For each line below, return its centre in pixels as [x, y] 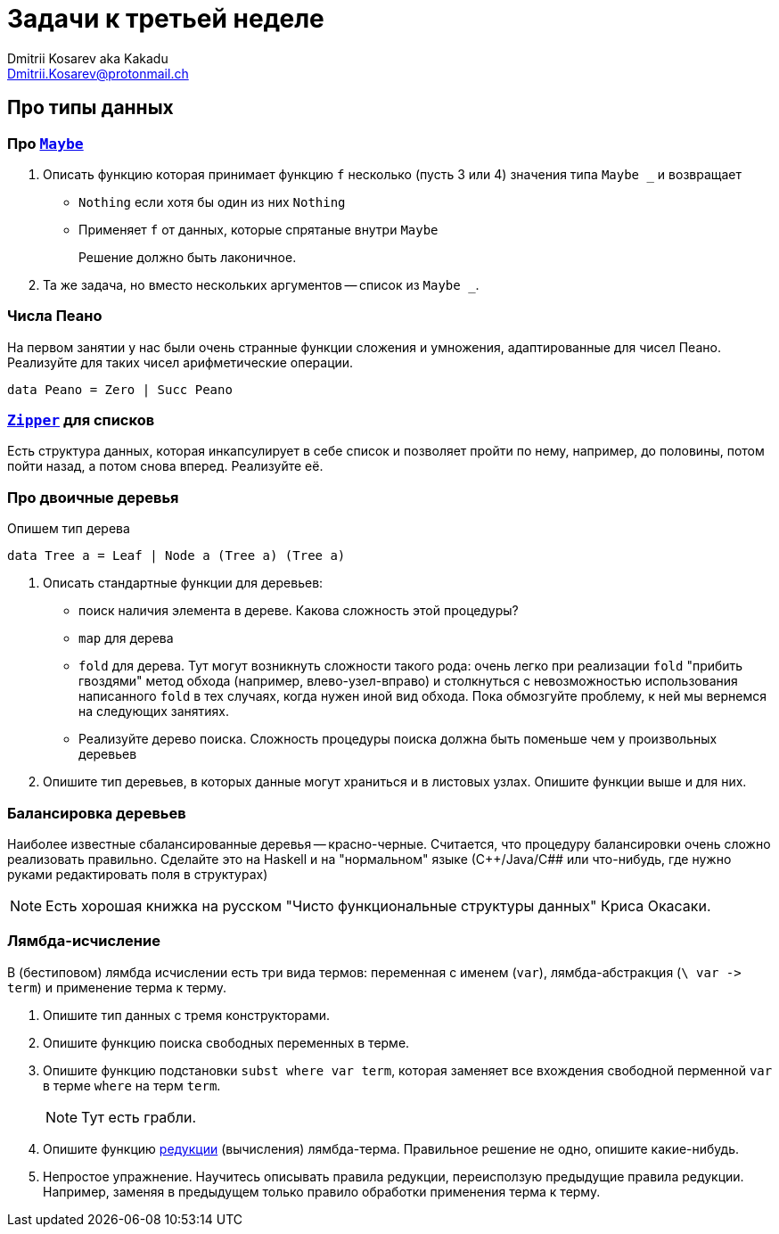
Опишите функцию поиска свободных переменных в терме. [226, 1042]
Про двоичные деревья [93, 497]
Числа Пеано [55, 316]
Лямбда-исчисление [84, 941]
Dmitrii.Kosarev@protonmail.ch [98, 73]
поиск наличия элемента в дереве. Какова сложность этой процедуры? [299, 611]
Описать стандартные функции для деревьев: [183, 583]
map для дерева [126, 638]
